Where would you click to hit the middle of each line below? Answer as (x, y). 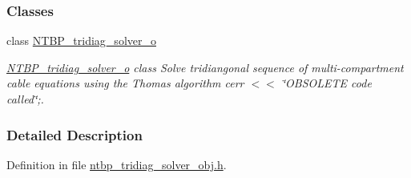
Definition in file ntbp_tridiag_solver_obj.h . (117, 164)
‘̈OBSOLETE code (326, 83)
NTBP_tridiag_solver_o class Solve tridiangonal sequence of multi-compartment (205, 67)
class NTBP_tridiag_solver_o (81, 40)
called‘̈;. (25, 99)
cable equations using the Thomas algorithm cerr (125, 83)
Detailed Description (75, 134)
